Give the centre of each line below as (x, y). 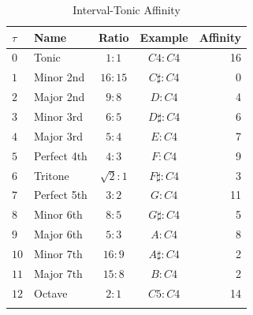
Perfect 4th (61, 155)
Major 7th (58, 273)
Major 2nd (60, 97)
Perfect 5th (61, 195)
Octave (51, 292)
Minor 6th (58, 214)
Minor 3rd (58, 116)
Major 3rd (58, 135)
